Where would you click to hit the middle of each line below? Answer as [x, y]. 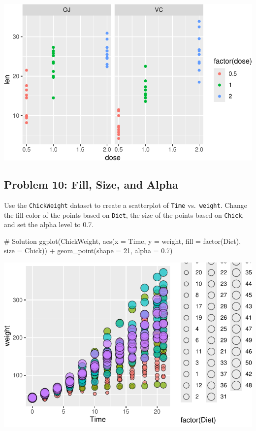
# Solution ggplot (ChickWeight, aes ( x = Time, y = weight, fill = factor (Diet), [123, 241]
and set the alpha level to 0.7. [49, 224]
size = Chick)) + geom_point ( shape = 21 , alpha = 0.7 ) [88, 250]
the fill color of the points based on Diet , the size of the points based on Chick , [124, 215]
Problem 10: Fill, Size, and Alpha [91, 184]
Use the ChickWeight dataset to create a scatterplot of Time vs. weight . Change [126, 205]
